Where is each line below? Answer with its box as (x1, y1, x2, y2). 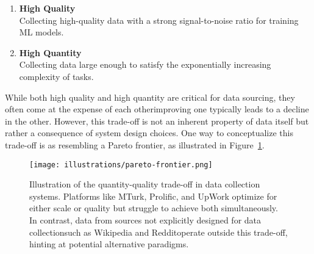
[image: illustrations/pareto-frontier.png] (29, 160, 213, 169)
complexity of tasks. (19, 70, 94, 82)
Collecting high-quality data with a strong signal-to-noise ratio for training (19, 13, 299, 26)
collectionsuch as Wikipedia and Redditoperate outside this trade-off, (29, 225, 288, 238)
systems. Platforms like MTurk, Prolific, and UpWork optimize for (29, 189, 277, 202)
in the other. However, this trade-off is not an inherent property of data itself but (5, 114, 309, 127)
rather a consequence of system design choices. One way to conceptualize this (5, 126, 293, 139)
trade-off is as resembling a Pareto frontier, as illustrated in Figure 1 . (5, 138, 265, 151)
